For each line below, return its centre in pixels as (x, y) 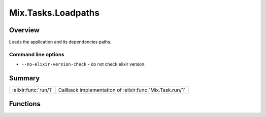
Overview (24, 30)
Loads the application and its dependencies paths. (60, 42)
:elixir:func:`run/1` (32, 90)
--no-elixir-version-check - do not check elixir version (83, 64)
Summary (24, 78)
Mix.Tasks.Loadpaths (54, 13)
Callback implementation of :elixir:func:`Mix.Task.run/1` (122, 90)
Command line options (37, 54)
